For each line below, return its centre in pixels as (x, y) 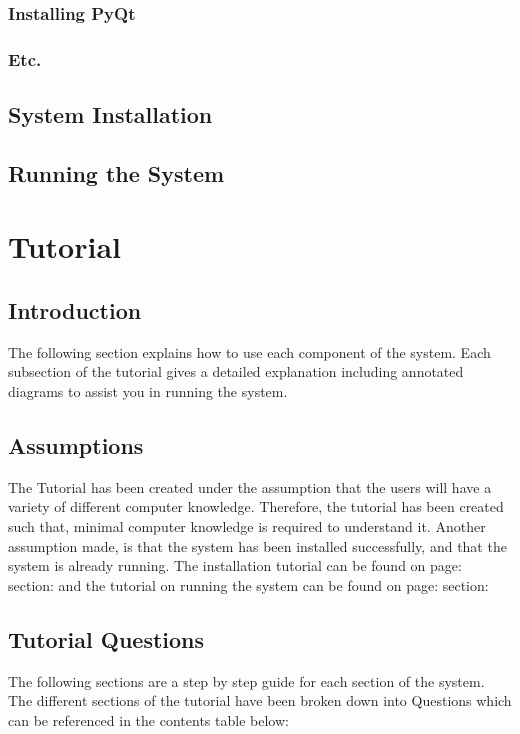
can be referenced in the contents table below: (148, 719)
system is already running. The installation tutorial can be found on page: (235, 565)
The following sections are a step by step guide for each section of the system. (246, 680)
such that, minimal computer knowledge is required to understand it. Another (247, 526)
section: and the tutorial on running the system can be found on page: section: (248, 584)
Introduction (75, 310)
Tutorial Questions (106, 638)
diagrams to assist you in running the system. (148, 391)
